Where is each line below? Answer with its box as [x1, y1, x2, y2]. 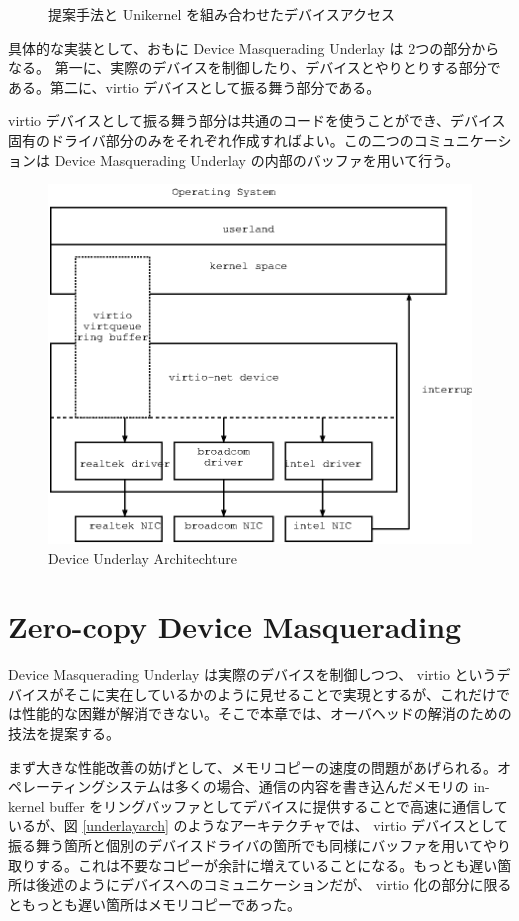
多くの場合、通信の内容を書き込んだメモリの [174, 776, 469, 797]
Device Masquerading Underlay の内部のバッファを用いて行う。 [54, 149, 460, 170]
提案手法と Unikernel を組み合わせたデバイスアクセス [48, 4, 395, 24]
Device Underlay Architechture [48, 547, 237, 568]
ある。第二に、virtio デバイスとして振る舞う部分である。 [8, 76, 381, 97]
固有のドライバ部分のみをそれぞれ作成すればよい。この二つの [8, 129, 414, 150]
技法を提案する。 [8, 723, 120, 743]
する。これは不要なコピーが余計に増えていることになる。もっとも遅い [35, 854, 498, 875]
